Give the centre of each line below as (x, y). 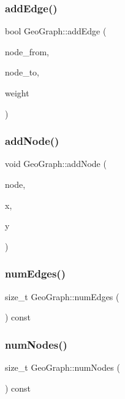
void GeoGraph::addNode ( (56, 164)
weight (17, 93)
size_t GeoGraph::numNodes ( (63, 367)
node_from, (27, 51)
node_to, (22, 72)
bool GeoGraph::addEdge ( (56, 31)
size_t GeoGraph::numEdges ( (62, 296)
